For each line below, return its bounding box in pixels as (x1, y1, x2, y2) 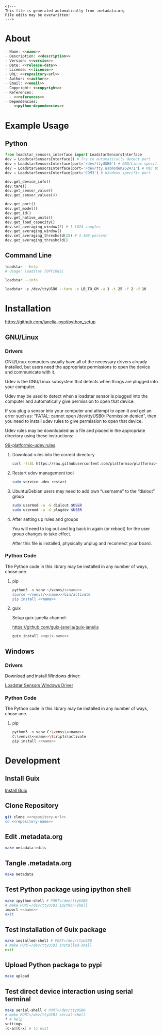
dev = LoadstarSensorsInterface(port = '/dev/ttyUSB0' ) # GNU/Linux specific (5, 161, 162, 166)
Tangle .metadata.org (5, 859, 72, 867)
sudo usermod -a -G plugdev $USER (12, 507, 82, 512)
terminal (5, 995, 31, 1003)
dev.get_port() (5, 202, 36, 207)
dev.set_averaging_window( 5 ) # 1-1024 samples (5, 224, 101, 229)
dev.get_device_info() (5, 179, 51, 184)
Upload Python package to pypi (5, 960, 102, 969)
